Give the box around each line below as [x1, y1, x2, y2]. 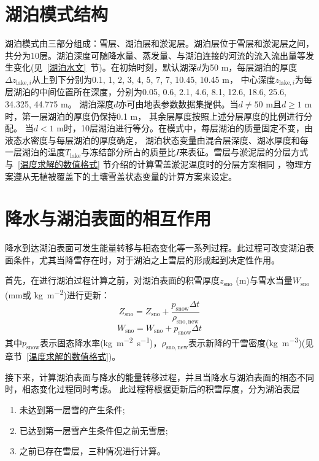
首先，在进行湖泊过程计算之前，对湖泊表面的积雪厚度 [5, 274, 220, 287]
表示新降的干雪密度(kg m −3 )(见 [188, 334, 314, 349]
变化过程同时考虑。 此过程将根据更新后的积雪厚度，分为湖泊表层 [39, 382, 300, 395]
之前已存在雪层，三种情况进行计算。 [19, 444, 166, 457]
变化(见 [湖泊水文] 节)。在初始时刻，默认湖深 [13, 61, 197, 74]
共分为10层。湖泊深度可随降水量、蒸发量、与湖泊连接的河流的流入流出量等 [5, 48, 306, 61]
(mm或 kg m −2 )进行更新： [5, 287, 110, 301]
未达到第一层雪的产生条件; [19, 403, 125, 416]
